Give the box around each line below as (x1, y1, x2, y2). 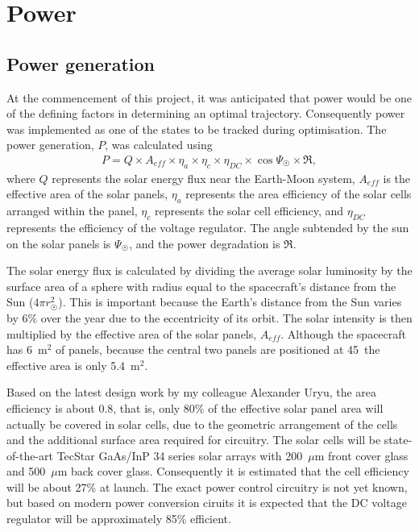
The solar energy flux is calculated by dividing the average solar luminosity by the (6, 262, 413, 279)
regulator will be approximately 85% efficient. (6, 510, 231, 527)
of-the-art (6, 447, 53, 463)
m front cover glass (314, 447, 409, 463)
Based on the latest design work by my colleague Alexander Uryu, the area (6, 384, 377, 401)
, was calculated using (105, 136, 213, 153)
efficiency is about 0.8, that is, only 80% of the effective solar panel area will (6, 399, 384, 416)
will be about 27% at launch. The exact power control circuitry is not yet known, (6, 478, 408, 495)
